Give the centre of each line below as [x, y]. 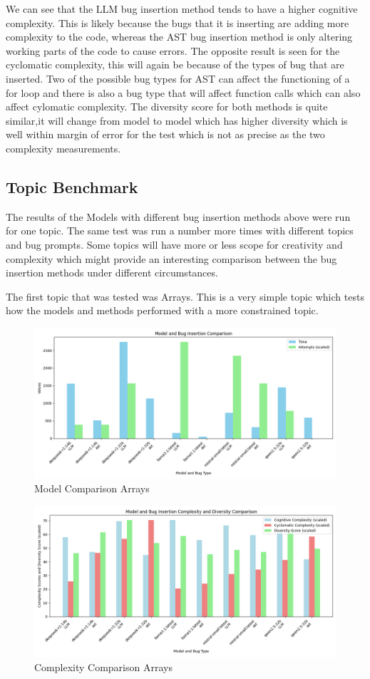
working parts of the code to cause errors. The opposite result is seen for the [173, 50]
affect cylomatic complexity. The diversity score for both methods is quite [167, 107]
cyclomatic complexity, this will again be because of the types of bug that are [175, 64]
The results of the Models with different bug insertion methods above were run [178, 216]
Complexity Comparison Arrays [103, 667]
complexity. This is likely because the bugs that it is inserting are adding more [178, 22]
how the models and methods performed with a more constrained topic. [162, 310]
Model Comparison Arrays [92, 488]
